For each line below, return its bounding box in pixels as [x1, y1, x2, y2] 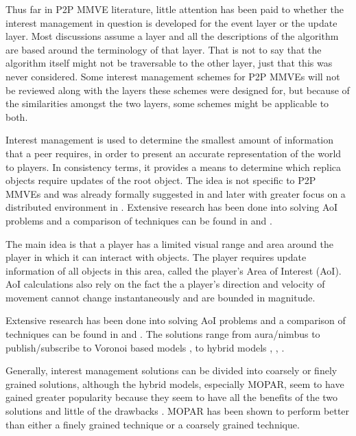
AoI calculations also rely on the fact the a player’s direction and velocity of [5, 277, 325, 291]
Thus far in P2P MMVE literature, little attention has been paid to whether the [5, 2, 344, 16]
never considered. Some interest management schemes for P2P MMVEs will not [5, 69, 340, 83]
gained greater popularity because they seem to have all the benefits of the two [5, 390, 338, 404]
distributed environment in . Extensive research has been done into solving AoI [5, 200, 338, 214]
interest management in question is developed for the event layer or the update [5, 15, 337, 30]
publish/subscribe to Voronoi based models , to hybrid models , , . [5, 340, 285, 354]
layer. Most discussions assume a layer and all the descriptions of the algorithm [5, 29, 339, 43]
